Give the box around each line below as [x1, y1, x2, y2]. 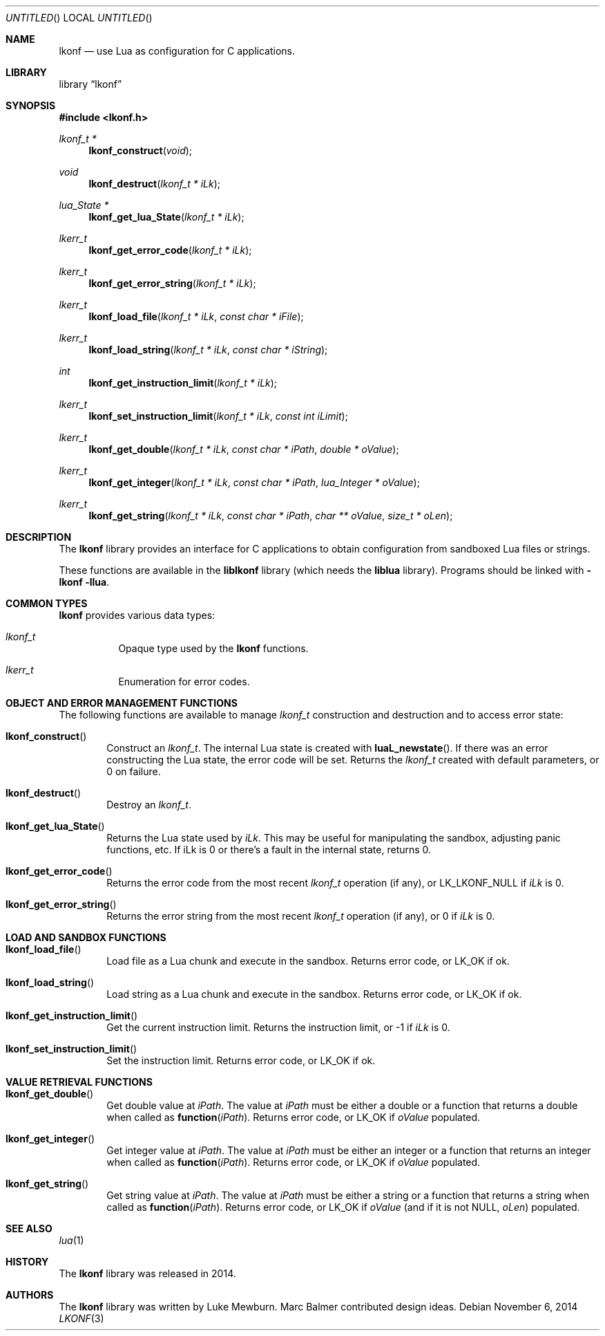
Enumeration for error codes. [118, 676, 250, 687]
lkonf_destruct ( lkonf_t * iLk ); [88, 178, 221, 189]
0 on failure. [106, 766, 161, 777]
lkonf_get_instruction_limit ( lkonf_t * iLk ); [88, 377, 278, 389]
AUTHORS [6, 1289, 54, 1301]
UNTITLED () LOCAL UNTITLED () [6, 12, 153, 24]
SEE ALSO [6, 1223, 52, 1234]
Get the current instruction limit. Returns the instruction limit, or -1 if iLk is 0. [106, 1021, 450, 1033]
